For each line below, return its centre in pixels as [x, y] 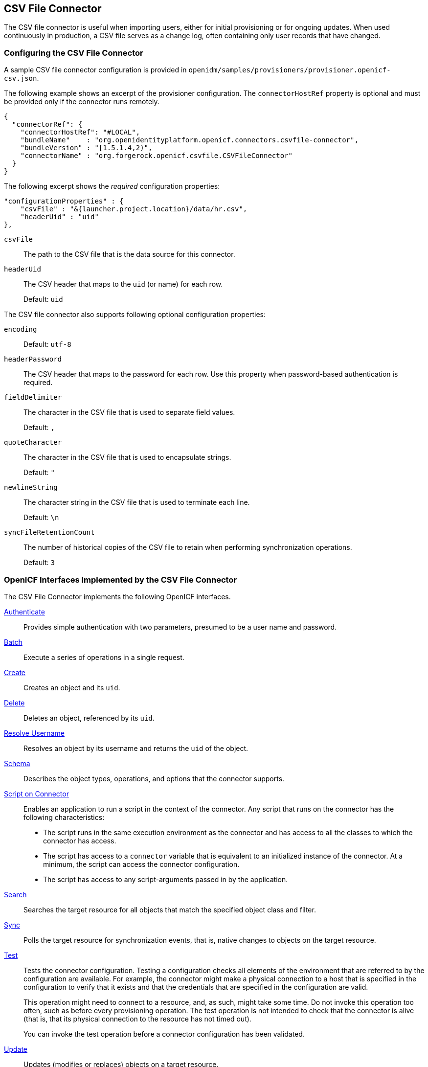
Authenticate [24, 612]
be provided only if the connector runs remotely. [82, 102]
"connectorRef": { [47, 125]
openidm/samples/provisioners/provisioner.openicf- [290, 70]
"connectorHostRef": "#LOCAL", [80, 132]
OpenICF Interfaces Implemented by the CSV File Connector [121, 579]
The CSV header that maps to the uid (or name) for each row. [123, 284]
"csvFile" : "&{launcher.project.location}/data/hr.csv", [134, 209]
